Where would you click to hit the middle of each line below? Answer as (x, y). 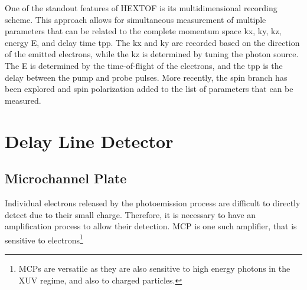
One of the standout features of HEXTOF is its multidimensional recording (141, 8)
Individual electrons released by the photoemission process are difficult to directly (153, 202)
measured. (23, 100)
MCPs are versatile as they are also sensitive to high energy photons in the (154, 268)
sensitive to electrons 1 (44, 239)
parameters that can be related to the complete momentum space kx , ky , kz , (143, 31)
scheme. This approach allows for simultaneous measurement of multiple (135, 19)
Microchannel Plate (66, 178)
